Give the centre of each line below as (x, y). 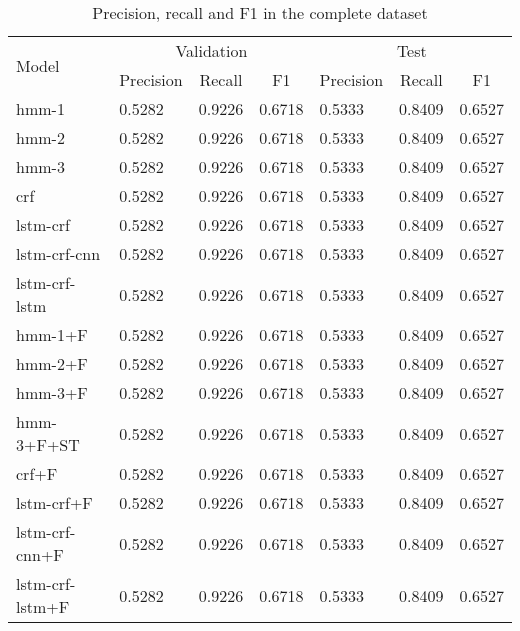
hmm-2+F (52, 363)
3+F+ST (48, 444)
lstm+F (43, 606)
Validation (211, 50)
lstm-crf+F (54, 502)
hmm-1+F (52, 334)
